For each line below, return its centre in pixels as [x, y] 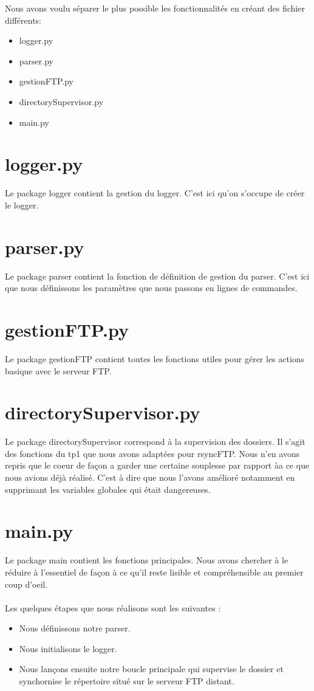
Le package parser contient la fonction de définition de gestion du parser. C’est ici [157, 276]
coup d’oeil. [26, 584]
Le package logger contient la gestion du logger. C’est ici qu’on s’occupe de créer [155, 193]
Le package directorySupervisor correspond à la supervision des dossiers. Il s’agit [155, 442]
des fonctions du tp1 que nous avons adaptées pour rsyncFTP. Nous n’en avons [152, 453]
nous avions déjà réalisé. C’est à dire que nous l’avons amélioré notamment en [150, 477]
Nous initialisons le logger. [68, 648]
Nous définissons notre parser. [75, 628]
